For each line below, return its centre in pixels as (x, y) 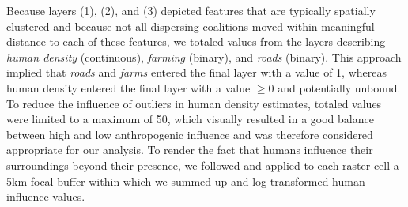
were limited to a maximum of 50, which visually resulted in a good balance (190, 119)
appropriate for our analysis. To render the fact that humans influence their (190, 150)
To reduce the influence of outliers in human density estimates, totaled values (194, 103)
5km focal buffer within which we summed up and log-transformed (168, 181)
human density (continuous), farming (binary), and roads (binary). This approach (204, 56)
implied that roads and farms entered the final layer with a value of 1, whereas (196, 72)
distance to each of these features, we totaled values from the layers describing (196, 41)
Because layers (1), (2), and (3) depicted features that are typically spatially (191, 10)
